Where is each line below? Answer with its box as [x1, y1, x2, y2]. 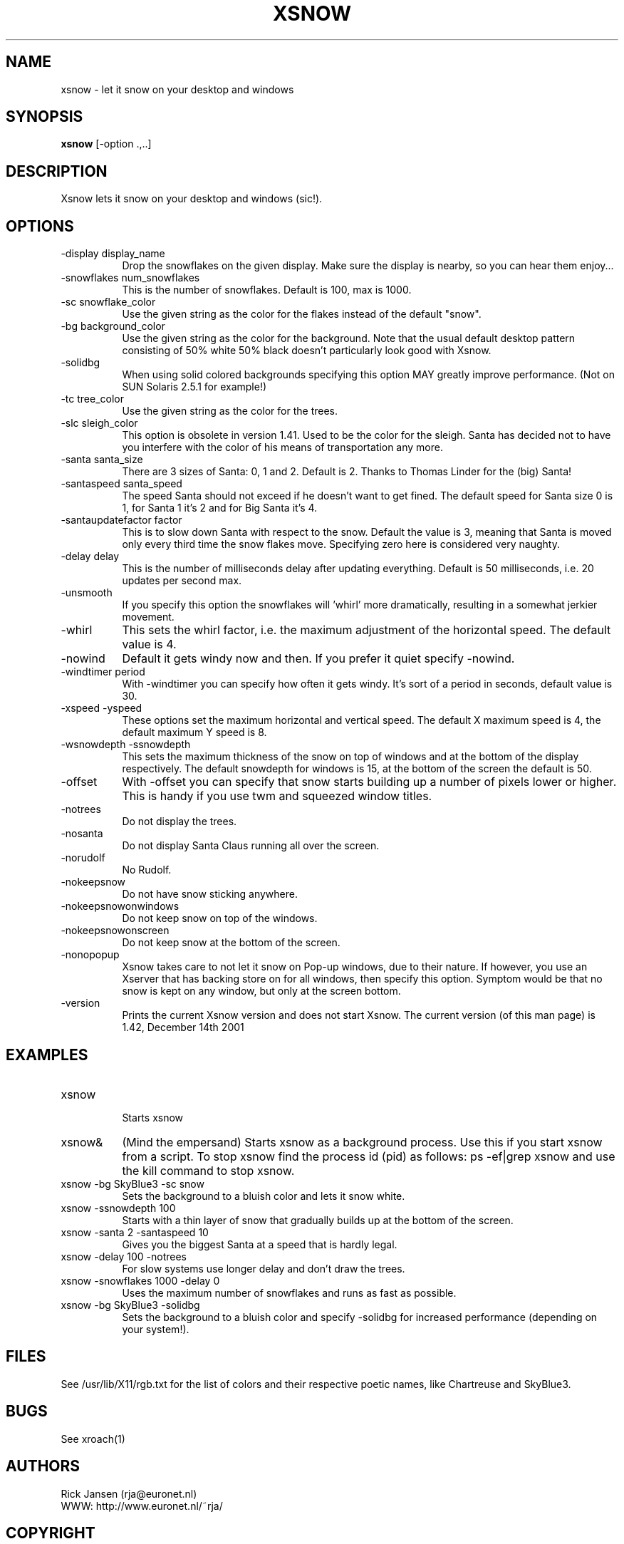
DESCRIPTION [6, 162, 108, 180]
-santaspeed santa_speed [61, 477, 182, 490]
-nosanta [61, 827, 103, 840]
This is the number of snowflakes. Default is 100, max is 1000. [122, 284, 412, 296]
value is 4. [122, 637, 177, 652]
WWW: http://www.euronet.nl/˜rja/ [61, 1499, 223, 1512]
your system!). [122, 1322, 189, 1335]
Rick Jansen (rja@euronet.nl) [61, 1487, 197, 1500]
